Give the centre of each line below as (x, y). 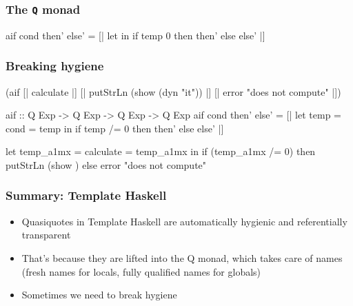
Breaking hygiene (55, 66)
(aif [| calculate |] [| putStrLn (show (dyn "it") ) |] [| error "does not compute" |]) (173, 91)
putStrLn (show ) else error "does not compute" (106, 164)
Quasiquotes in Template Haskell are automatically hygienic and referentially (184, 221)
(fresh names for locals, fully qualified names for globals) (141, 271)
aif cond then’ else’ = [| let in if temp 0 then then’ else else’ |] (135, 35)
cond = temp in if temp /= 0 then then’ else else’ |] (115, 128)
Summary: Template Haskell (86, 195)
